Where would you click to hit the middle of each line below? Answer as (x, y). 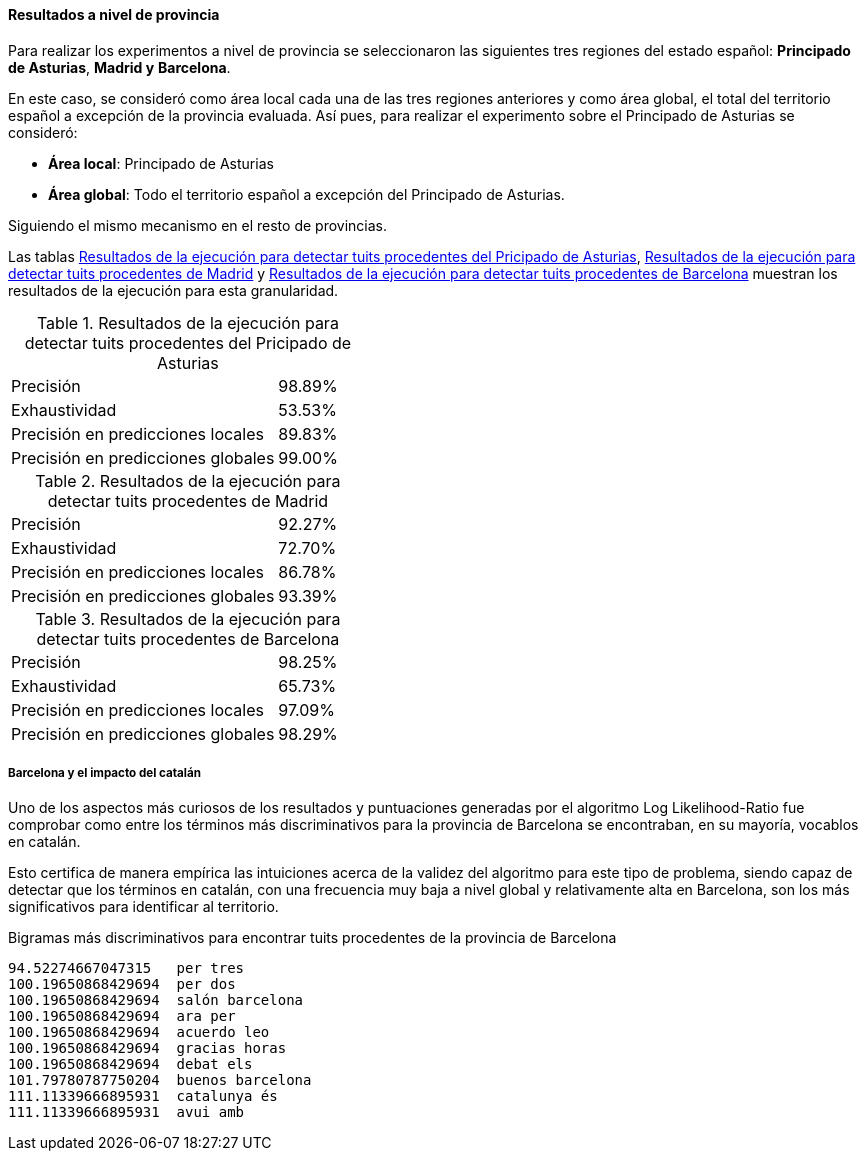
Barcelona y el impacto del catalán (104, 773)
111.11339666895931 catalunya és (143, 1096)
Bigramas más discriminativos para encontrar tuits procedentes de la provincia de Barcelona (312, 938)
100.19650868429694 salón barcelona (156, 1000)
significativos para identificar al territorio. (143, 907)
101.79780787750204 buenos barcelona (160, 1080)
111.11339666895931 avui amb (126, 1112)
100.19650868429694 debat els (130, 1064)
